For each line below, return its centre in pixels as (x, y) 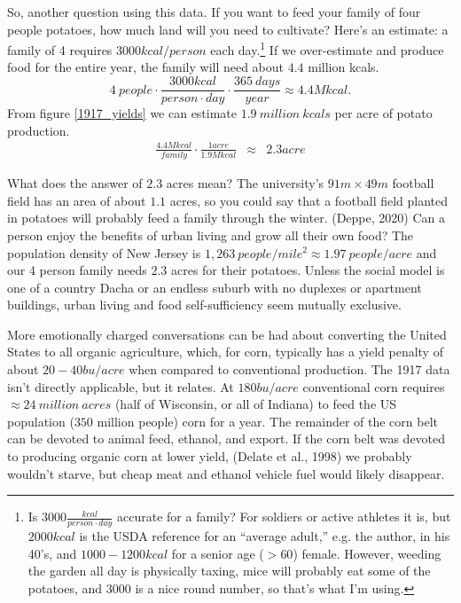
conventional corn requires (374, 386)
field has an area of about (77, 200)
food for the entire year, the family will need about (146, 67)
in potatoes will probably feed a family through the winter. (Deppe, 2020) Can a (226, 218)
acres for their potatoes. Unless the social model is (308, 270)
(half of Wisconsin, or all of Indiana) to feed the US (256, 404)
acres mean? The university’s (245, 183)
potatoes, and (65, 587)
